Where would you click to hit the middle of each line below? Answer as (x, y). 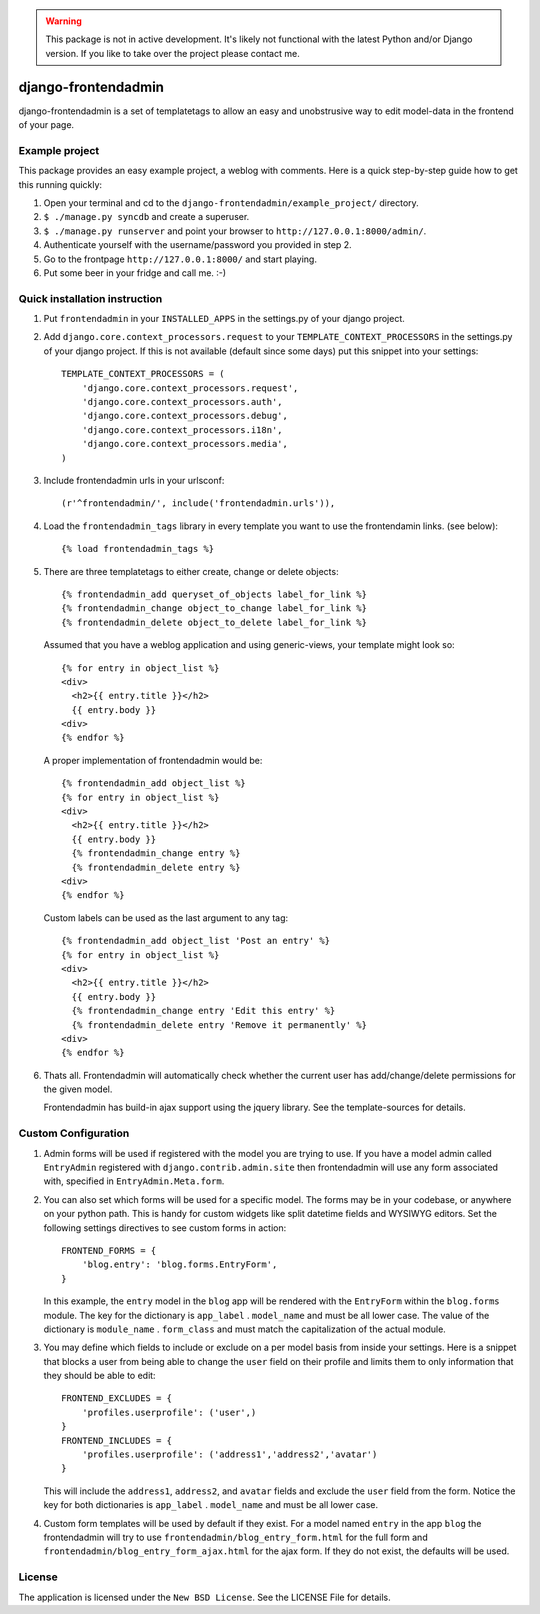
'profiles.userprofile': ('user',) (169, 1412)
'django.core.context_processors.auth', (182, 402)
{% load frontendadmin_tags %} (138, 549)
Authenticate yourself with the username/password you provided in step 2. (197, 245)
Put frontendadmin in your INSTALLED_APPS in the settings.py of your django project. (224, 319)
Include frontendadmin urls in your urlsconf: (134, 480)
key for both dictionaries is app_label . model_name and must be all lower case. (211, 1505)
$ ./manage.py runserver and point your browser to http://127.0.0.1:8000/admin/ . (235, 231)
